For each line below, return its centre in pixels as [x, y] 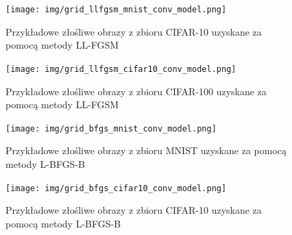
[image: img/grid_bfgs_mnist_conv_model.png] [111, 128]
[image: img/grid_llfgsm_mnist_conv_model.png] [116, 10]
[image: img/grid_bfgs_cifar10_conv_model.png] [116, 188]
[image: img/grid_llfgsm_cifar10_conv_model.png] [121, 69]
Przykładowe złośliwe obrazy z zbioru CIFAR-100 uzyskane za [136, 91]
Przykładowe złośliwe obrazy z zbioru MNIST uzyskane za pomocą [146, 150]
